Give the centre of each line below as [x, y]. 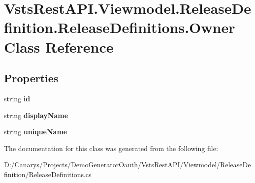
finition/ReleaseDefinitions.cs [48, 174]
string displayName [36, 115]
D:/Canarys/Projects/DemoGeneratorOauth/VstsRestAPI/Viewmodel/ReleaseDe [127, 165]
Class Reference [59, 46]
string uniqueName [36, 132]
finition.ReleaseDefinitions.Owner [120, 27]
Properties [31, 78]
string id [17, 98]
